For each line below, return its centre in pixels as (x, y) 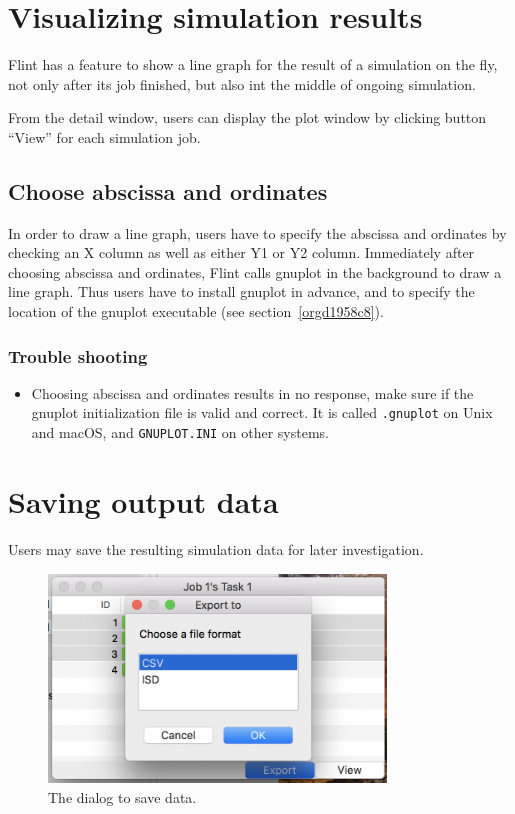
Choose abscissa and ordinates (168, 190)
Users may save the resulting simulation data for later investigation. (216, 548)
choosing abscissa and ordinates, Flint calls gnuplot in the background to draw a (255, 271)
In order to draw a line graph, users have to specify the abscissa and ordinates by (257, 232)
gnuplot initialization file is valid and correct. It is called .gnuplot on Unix (262, 412)
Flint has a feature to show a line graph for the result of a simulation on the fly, (253, 64)
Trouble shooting (78, 355)
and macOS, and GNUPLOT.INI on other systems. (180, 432)
